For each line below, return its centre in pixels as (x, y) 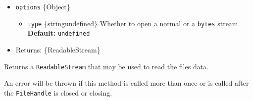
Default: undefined (59, 33)
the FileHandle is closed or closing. (58, 92)
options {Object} (43, 6)
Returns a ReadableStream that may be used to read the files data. (106, 66)
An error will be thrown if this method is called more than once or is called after (126, 83)
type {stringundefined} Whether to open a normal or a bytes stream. (134, 23)
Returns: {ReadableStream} (58, 49)
